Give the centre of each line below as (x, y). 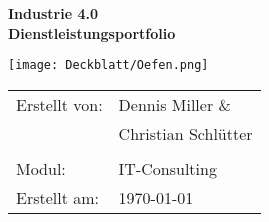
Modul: (41, 168)
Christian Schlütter (185, 133)
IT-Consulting (167, 168)
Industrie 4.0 (53, 13)
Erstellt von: (59, 104)
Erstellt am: (58, 197)
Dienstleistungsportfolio (92, 32)
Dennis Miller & (174, 104)
